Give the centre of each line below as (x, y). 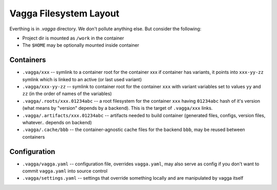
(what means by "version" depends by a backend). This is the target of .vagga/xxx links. (117, 108)
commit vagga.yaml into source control (65, 171)
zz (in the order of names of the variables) (67, 94)
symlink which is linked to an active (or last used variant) (82, 79)
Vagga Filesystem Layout (64, 13)
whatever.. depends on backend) (57, 122)
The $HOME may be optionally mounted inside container (81, 45)
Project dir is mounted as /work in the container (73, 38)
